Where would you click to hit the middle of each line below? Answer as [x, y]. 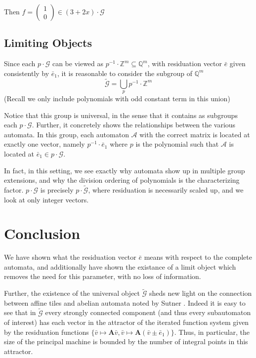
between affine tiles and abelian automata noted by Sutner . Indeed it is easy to [125, 302]
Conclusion [42, 233]
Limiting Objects [48, 43]
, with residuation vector [185, 63]
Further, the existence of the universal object [72, 293]
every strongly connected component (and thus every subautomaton [148, 312]
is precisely [57, 189]
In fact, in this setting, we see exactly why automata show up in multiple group [125, 170]
